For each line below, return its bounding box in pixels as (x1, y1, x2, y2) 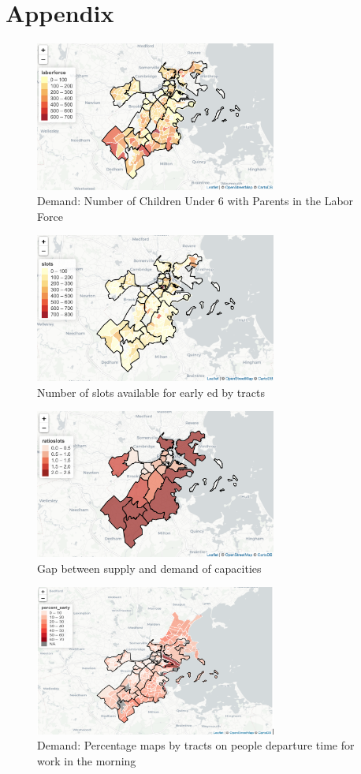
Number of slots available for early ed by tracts (37, 383, 265, 400)
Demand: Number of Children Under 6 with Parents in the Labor (37, 193, 354, 209)
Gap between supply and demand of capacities (37, 559, 262, 576)
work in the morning (37, 752, 136, 768)
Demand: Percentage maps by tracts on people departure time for (37, 737, 355, 753)
